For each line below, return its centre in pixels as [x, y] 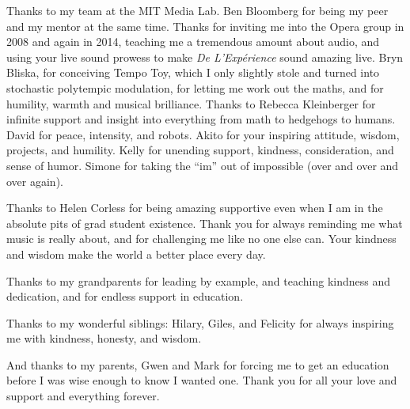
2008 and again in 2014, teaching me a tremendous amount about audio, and [193, 42]
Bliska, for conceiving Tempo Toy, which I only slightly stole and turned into [193, 72]
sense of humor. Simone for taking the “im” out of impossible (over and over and [203, 165]
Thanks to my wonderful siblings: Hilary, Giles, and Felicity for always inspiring [200, 322]
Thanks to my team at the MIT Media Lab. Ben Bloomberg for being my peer [197, 10]
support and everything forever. [83, 396]
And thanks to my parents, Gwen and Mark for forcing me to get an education [198, 364]
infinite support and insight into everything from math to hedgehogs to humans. [201, 119]
